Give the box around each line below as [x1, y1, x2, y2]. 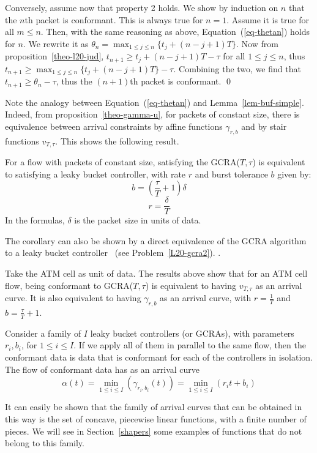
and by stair [241, 119, 287, 132]
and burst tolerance [195, 167, 268, 180]
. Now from [236, 37, 278, 50]
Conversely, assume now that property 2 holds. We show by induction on [5, 1, 278, 13]
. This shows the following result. [55, 134, 179, 147]
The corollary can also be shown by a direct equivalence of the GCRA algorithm [5, 234, 307, 247]
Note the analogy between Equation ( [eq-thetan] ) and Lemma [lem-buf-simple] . [5, 95, 304, 108]
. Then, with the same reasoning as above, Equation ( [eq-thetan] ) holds [40, 25, 310, 38]
